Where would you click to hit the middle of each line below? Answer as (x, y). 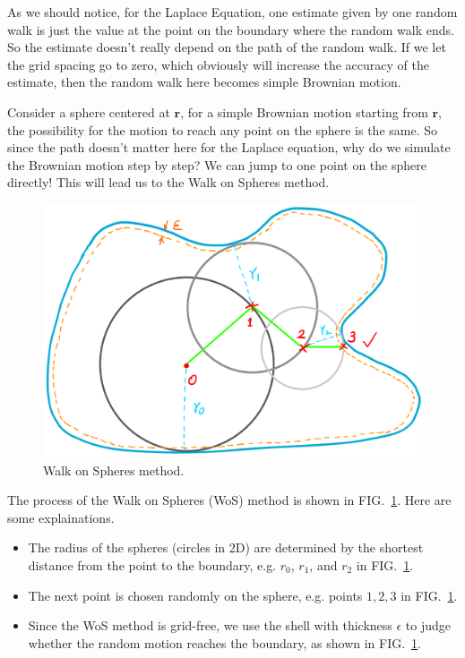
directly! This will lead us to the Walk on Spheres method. (168, 182)
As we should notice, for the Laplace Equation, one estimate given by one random (232, 12)
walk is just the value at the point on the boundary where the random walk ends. (231, 29)
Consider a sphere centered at (89, 111)
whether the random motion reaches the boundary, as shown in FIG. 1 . (225, 642)
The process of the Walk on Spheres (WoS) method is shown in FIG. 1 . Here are (229, 500)
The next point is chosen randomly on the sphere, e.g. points (195, 595)
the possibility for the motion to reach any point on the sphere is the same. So (222, 129)
